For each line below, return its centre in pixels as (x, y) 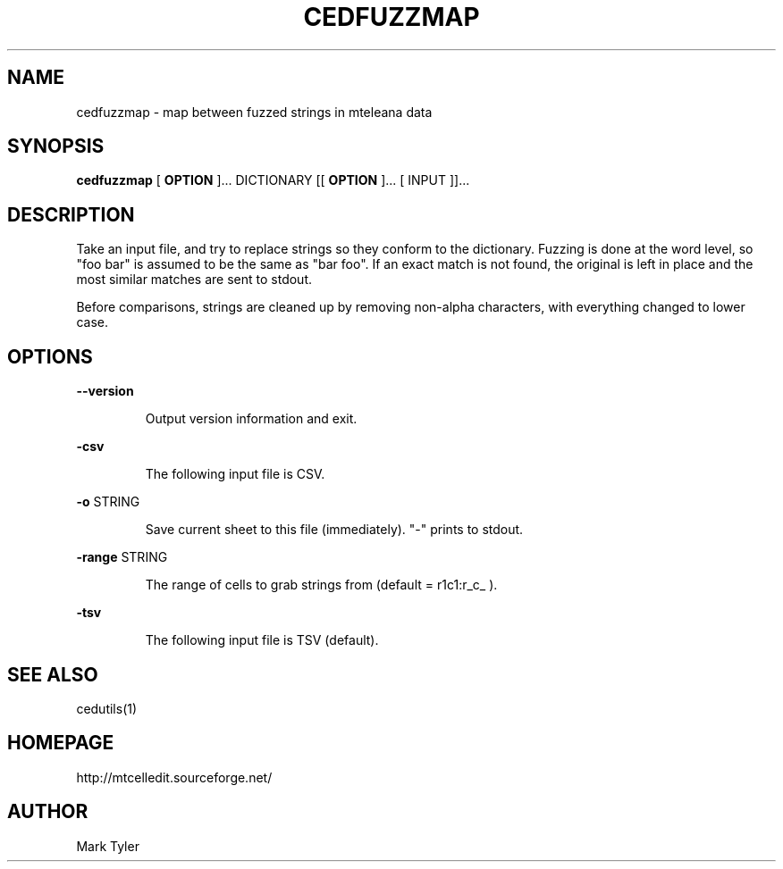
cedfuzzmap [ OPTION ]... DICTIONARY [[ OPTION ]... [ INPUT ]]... (273, 180)
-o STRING (108, 502)
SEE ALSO (53, 674)
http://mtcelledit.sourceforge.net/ (174, 777)
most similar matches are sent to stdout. (194, 280)
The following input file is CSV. (235, 474)
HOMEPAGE (61, 743)
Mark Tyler (108, 846)
